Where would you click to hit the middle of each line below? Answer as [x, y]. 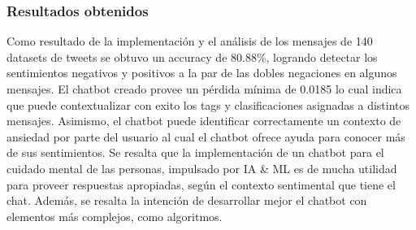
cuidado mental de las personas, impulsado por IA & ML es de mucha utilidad [202, 168]
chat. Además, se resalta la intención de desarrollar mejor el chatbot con [187, 200]
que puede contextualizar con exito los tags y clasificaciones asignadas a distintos [208, 104]
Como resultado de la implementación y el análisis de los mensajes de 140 [190, 41]
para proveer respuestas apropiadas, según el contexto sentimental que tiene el [201, 184]
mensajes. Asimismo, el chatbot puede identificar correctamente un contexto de [204, 121]
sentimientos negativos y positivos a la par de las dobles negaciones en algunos [202, 73]
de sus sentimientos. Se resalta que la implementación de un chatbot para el [195, 152]
